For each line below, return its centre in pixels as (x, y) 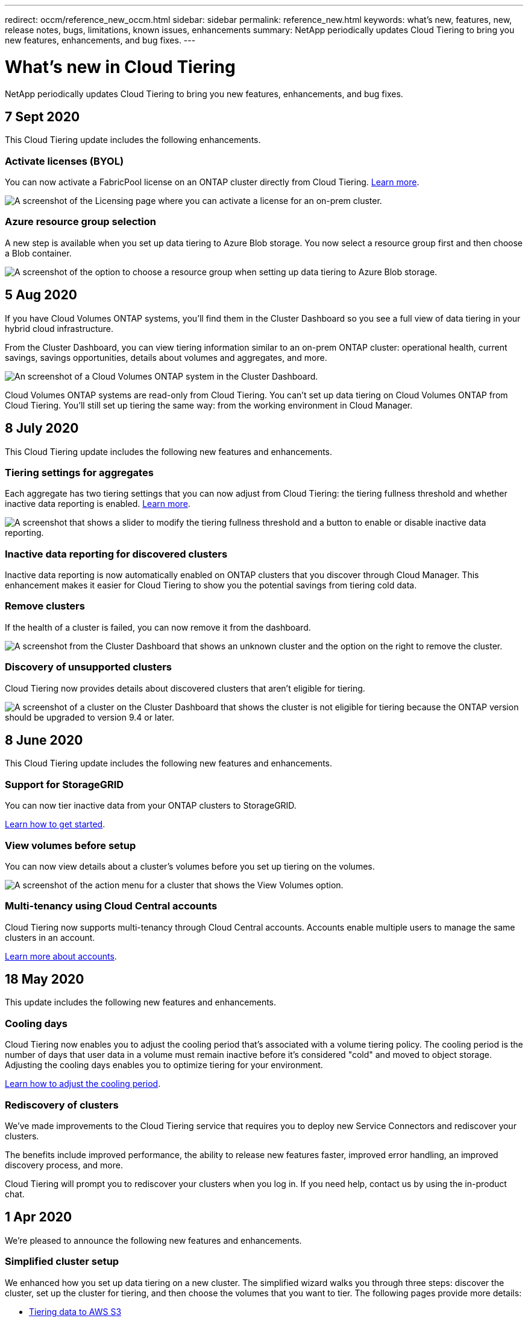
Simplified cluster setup (62, 1262)
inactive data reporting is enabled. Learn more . (98, 504)
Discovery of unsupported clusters (89, 667)
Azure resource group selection (80, 222)
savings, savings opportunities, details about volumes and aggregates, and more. (166, 357)
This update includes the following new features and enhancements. (141, 1002)
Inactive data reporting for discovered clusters (116, 554)
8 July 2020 (42, 428)
